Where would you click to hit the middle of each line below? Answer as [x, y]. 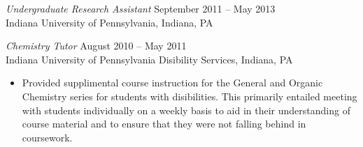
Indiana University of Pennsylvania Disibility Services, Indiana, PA [149, 59]
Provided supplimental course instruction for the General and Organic [172, 83]
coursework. [47, 137]
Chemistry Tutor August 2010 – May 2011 [96, 46]
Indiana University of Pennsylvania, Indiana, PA [109, 22]
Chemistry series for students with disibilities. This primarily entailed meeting [190, 96]
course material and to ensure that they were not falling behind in [164, 124]
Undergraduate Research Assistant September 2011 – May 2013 [141, 8]
